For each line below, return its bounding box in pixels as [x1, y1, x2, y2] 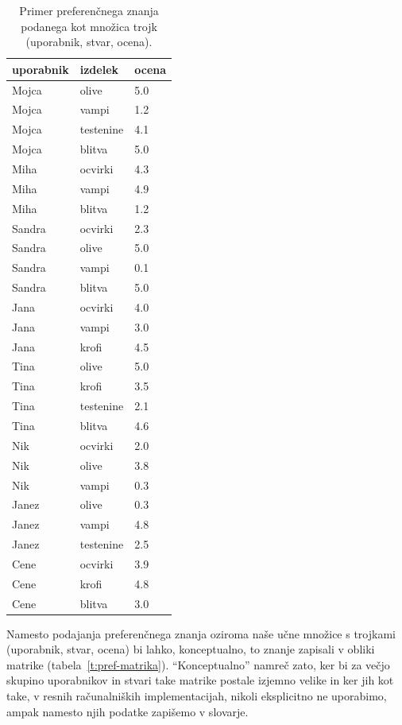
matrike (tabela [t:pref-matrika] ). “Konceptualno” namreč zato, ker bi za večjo [6, 656, 390, 673]
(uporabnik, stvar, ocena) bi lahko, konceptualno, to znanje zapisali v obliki [6, 641, 375, 657]
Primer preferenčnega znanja [19, 2, 159, 18]
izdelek [79, 60, 119, 77]
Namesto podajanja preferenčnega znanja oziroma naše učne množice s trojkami [6, 625, 396, 642]
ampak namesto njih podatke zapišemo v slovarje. [6, 703, 249, 719]
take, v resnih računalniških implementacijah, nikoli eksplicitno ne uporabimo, [6, 688, 387, 704]
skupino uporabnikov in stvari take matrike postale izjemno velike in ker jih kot [6, 672, 394, 688]
